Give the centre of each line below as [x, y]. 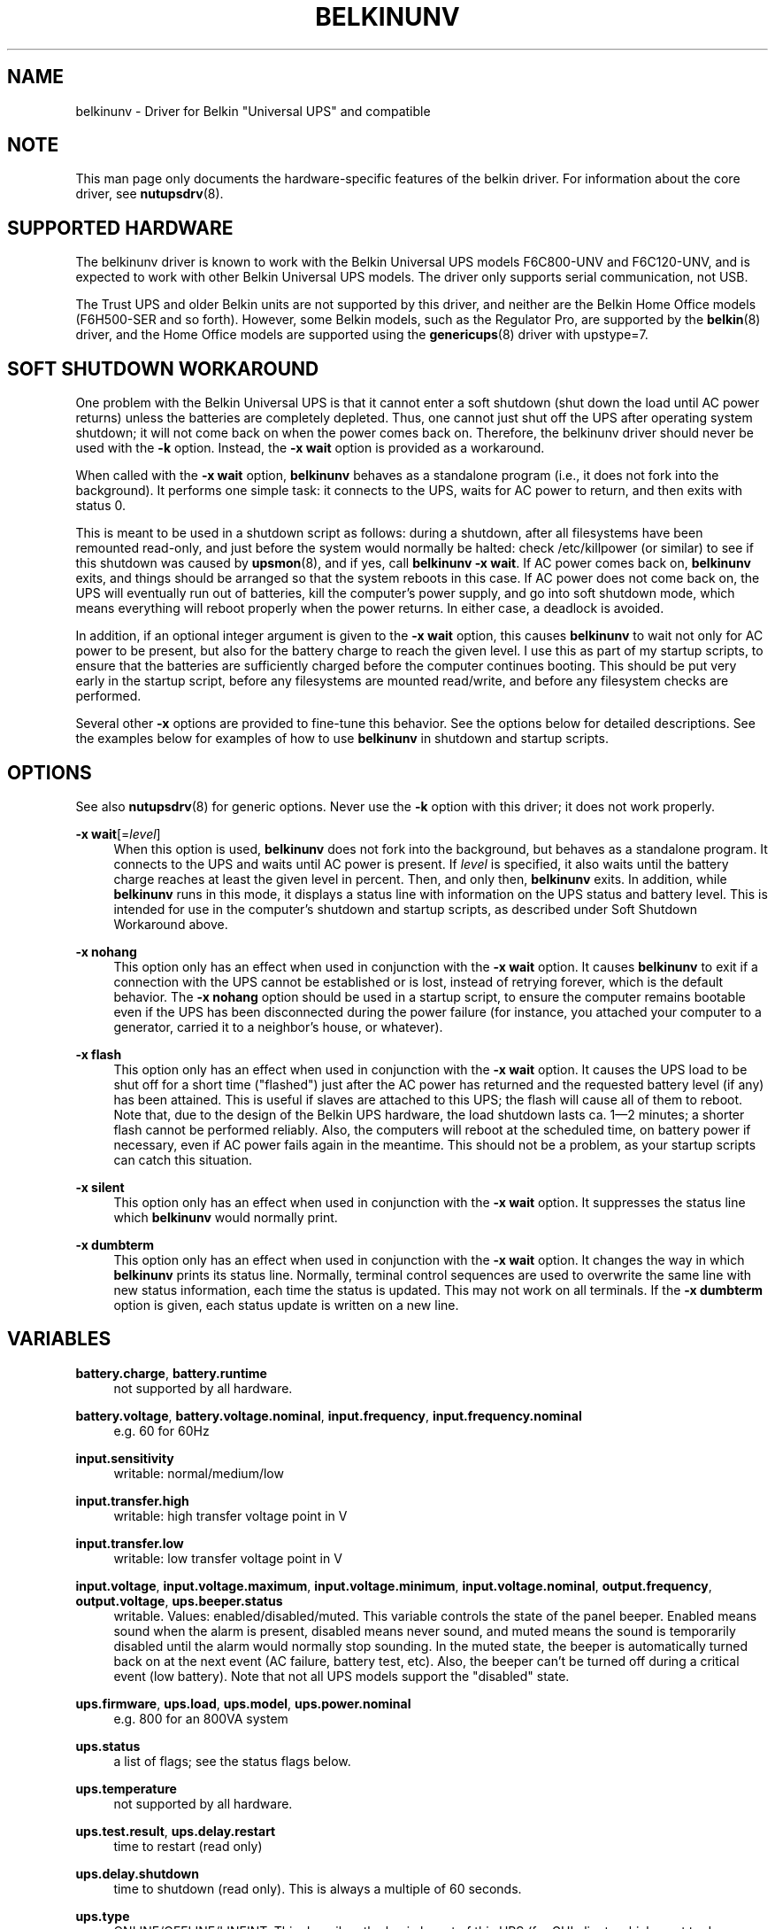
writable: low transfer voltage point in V [228, 1558]
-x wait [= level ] [118, 833]
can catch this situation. [183, 1159]
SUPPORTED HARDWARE [120, 228]
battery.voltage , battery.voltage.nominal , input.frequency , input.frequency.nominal [329, 1415]
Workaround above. [171, 924]
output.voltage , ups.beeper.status [179, 1600]
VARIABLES [59, 1339]
